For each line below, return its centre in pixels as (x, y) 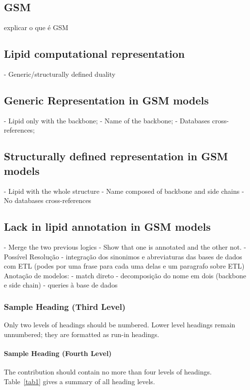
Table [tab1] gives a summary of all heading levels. (79, 381)
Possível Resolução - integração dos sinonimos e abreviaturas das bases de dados (123, 256)
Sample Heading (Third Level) (65, 306)
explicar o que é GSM (36, 27)
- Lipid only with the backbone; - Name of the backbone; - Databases (107, 120)
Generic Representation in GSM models (106, 100)
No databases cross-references (48, 200)
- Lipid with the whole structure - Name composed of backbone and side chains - (124, 191)
